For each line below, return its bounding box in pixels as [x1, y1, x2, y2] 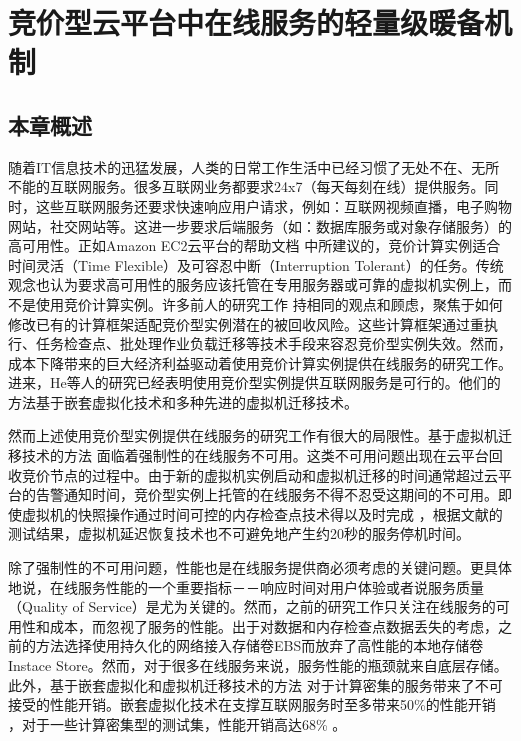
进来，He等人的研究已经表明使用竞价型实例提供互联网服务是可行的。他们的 [8, 372, 501, 393]
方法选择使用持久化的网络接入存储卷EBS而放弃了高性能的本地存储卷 [35, 635, 484, 656]
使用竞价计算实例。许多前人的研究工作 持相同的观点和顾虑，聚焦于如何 [35, 293, 503, 314]
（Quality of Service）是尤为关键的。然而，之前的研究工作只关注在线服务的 [8, 596, 496, 617]
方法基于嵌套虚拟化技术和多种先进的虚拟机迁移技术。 [8, 391, 358, 412]
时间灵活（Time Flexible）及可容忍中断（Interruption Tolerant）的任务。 [8, 254, 476, 275]
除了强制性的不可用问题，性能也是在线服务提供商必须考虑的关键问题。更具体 [8, 557, 512, 578]
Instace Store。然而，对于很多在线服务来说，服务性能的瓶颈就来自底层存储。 [8, 655, 508, 676]
